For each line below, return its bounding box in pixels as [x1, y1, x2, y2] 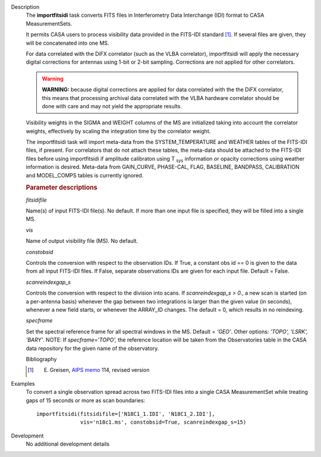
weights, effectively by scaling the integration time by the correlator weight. [26, 127, 211, 134]
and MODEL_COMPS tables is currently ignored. [26, 171, 144, 179]
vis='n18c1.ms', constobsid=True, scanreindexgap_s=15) [80, 419, 247, 425]
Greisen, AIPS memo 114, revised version [49, 367, 150, 374]
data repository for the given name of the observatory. [26, 345, 159, 352]
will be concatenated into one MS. [26, 39, 109, 46]
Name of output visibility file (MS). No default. [26, 237, 139, 245]
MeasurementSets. [26, 20, 73, 27]
